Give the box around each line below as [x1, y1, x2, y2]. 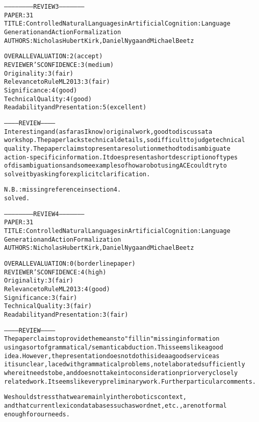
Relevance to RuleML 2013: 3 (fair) [4, 78, 110, 86]
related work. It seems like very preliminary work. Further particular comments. [4, 378, 256, 385]
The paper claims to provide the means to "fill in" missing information [4, 335, 220, 343]
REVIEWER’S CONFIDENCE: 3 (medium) [4, 61, 114, 68]
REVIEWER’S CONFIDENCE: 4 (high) [4, 268, 107, 276]
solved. [4, 195, 30, 202]
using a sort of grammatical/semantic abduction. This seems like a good [4, 343, 223, 351]
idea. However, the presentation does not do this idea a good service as [4, 352, 220, 360]
